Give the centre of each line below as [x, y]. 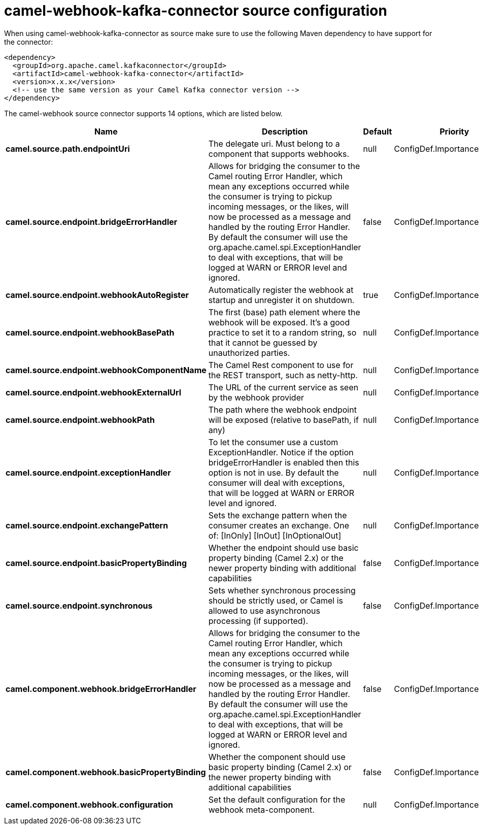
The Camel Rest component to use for [281, 365]
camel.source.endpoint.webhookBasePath [90, 332]
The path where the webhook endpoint [282, 409]
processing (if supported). [258, 621]
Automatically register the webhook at [281, 290]
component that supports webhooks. [279, 154]
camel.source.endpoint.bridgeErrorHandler [92, 222]
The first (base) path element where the [284, 312]
